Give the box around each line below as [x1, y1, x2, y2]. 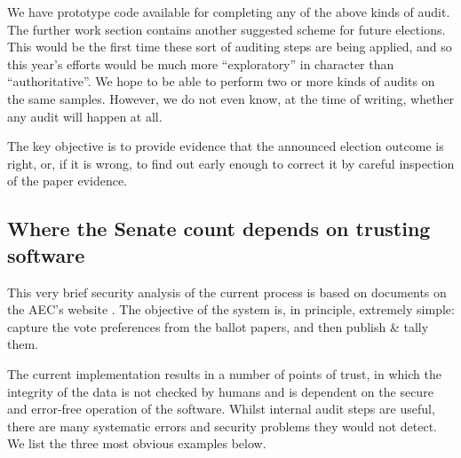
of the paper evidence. [7, 171, 127, 190]
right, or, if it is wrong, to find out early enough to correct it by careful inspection [7, 154, 455, 172]
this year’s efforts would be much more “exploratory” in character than [7, 54, 394, 73]
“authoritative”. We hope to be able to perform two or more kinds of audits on [7, 72, 435, 91]
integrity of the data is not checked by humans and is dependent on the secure [7, 382, 433, 400]
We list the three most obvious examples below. [7, 434, 266, 453]
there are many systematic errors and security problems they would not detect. [7, 416, 438, 435]
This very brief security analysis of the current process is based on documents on [7, 282, 447, 301]
